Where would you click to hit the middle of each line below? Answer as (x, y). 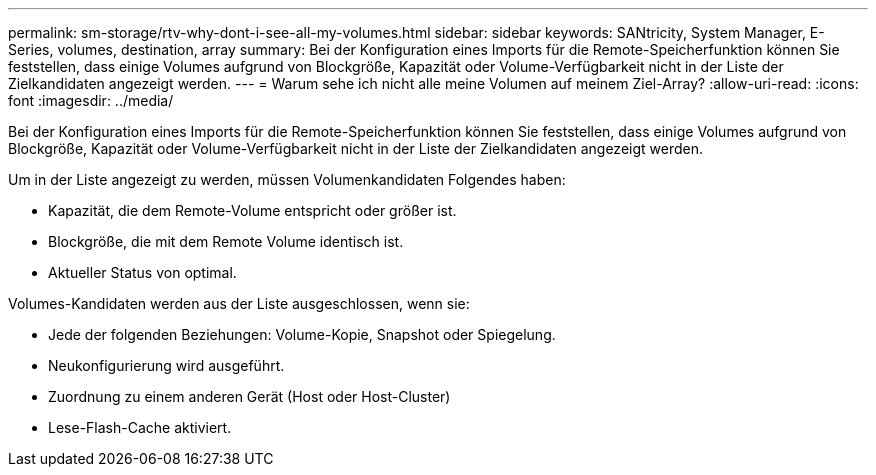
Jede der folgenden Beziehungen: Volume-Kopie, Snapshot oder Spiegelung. (302, 334)
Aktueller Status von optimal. (142, 272)
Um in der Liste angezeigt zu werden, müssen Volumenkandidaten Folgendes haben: (287, 179)
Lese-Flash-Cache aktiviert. (140, 427)
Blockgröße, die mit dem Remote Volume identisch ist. (226, 241)
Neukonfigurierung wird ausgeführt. (166, 365)
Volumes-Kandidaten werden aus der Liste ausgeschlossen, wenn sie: (239, 303)
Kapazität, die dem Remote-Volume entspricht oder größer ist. (252, 210)
